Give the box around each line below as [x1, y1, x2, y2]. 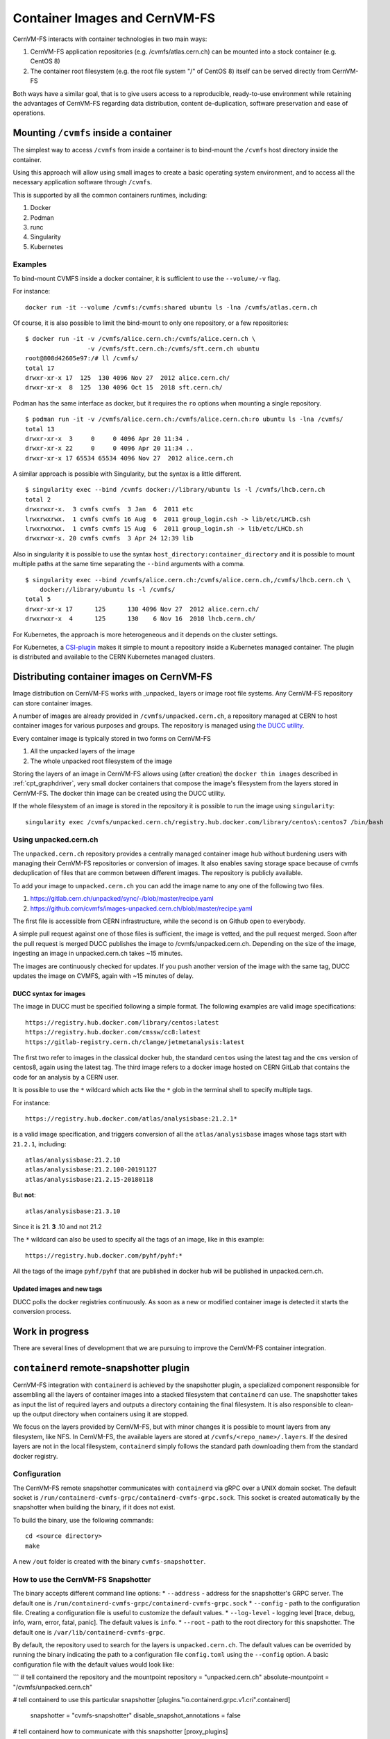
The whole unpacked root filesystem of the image [30, 757, 173, 765]
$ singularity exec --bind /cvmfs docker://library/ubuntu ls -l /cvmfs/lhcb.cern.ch [25, 486, 325, 494]
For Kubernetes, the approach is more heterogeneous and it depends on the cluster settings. [12, 630, 278, 639]
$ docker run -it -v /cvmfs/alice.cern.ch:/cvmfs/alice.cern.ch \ [25, 335, 256, 343]
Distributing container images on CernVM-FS [12, 671, 213, 683]
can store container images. [12, 699, 93, 707]
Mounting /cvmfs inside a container [12, 127, 173, 139]
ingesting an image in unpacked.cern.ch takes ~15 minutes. [12, 949, 183, 958]
